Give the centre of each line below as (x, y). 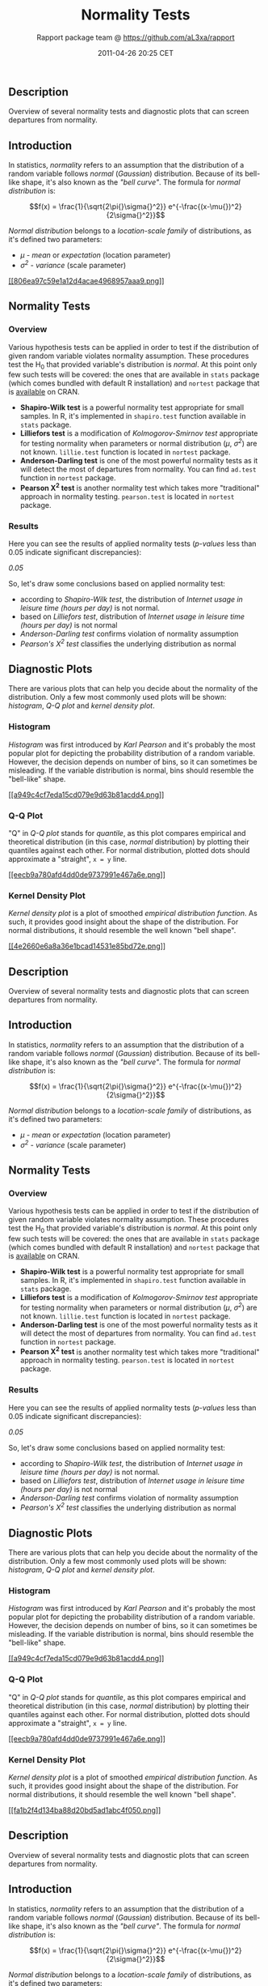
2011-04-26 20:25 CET (136, 53)
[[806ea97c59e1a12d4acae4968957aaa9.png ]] (86, 280)
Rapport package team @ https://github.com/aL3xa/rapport (136, 37)
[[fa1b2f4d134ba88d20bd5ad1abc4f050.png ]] (85, 1810)
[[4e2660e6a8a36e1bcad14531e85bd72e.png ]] (87, 946)
